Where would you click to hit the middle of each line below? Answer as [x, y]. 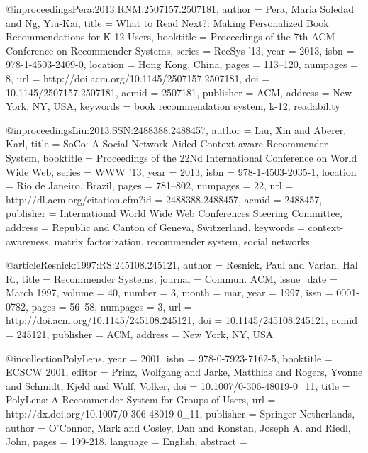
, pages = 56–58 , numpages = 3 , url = [109, 306]
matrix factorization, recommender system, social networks [182, 241]
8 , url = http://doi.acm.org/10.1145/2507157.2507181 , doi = [138, 78]
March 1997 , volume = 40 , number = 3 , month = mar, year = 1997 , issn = [169, 292]
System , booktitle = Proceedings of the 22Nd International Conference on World [182, 157]
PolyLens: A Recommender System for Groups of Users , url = [141, 399]
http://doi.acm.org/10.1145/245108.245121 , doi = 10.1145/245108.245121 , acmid [182, 320]
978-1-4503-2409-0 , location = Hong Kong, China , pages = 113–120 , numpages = [182, 64]
